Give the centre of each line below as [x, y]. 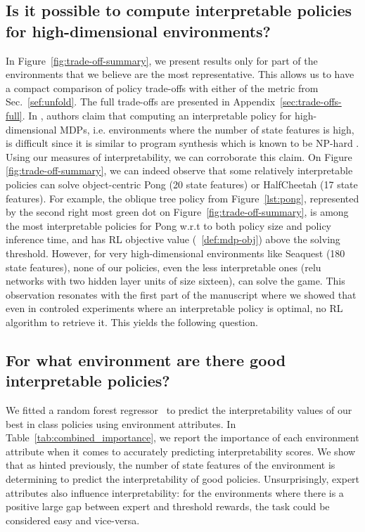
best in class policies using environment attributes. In [121, 423]
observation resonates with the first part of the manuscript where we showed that [181, 294]
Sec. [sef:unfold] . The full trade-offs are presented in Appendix [141, 102]
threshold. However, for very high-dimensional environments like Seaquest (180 [175, 253]
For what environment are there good [146, 359]
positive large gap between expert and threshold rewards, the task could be [168, 506]
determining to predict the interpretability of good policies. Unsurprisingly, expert [183, 479]
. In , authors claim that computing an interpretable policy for [157, 115]
